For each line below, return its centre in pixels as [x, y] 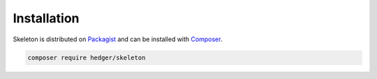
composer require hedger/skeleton [87, 57]
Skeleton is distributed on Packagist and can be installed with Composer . [118, 39]
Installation [46, 18]
